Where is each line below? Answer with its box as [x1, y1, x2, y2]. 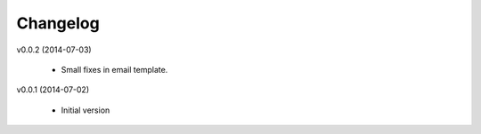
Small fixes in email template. [61, 64, 168, 75]
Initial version [61, 105, 110, 115]
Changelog [16, 13, 100, 33]
